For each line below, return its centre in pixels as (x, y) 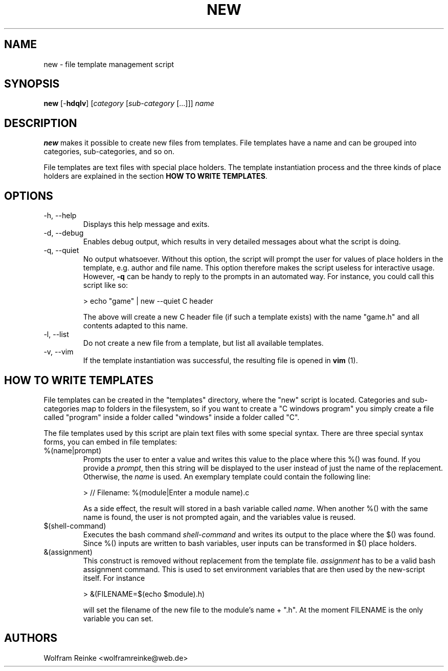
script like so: (106, 285)
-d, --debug (64, 233)
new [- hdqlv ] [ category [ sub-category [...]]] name (129, 103)
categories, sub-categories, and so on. (109, 152)
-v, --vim (59, 352)
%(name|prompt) (72, 450)
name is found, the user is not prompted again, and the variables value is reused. (219, 517)
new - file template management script (109, 64)
